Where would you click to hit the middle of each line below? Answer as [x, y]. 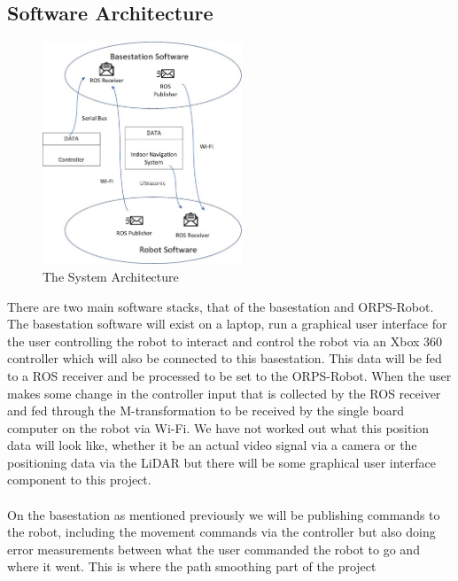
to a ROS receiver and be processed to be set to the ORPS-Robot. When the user [229, 375]
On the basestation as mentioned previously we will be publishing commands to [224, 514]
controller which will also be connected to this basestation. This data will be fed [225, 358]
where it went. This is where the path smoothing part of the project [192, 566]
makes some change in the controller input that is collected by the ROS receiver [224, 393]
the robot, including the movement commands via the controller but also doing [221, 532]
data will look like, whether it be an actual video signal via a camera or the [212, 445]
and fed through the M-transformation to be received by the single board [206, 411]
